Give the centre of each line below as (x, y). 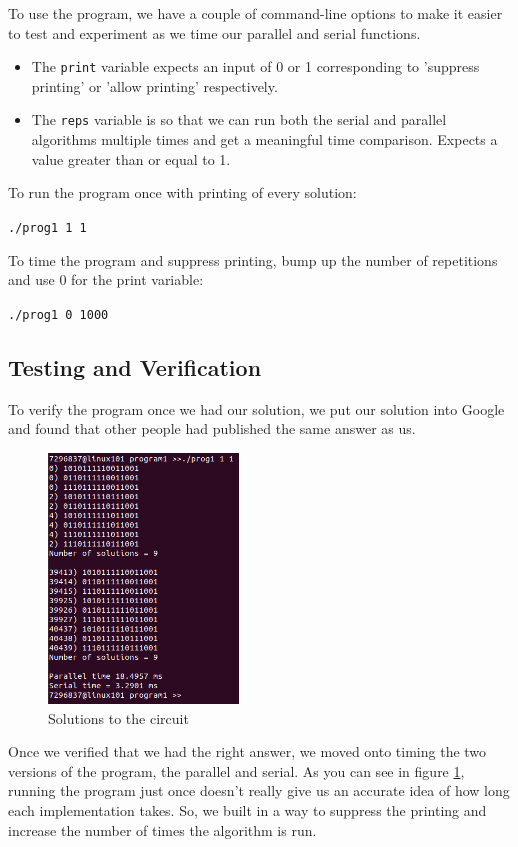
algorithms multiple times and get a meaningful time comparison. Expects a (264, 139)
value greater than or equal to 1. (131, 158)
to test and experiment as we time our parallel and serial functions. (214, 32)
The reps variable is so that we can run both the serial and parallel (239, 119)
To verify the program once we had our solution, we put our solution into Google (256, 408)
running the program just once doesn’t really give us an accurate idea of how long (259, 790)
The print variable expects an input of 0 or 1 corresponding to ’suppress (255, 66)
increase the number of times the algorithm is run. (162, 829)
